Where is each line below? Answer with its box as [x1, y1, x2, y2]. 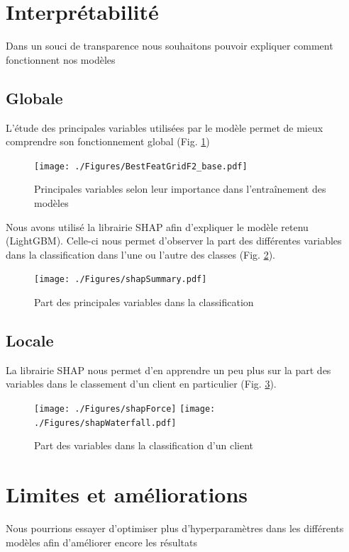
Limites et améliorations [6, 480, 248, 509]
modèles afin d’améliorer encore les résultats [6, 534, 197, 549]
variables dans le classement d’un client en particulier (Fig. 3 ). [6, 376, 277, 391]
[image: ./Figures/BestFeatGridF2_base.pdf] [34, 161, 248, 171]
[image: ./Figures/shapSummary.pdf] [34, 274, 207, 285]
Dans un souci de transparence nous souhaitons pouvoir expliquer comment [6, 38, 333, 53]
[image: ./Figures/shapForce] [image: [34, 403, 216, 414]
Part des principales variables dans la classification [34, 294, 254, 309]
